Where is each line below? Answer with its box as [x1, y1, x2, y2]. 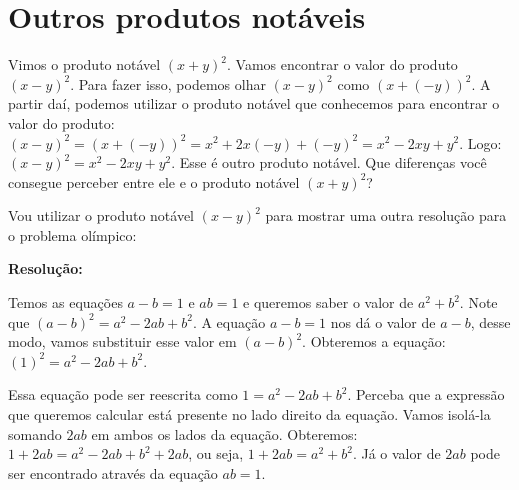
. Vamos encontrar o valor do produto [227, 54, 458, 75]
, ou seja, [188, 443, 244, 464]
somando [8, 423, 62, 444]
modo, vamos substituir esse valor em [8, 331, 237, 352]
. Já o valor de [352, 443, 441, 464]
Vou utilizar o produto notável [8, 205, 195, 226]
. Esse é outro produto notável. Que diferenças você [171, 152, 487, 173]
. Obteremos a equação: [302, 331, 446, 352]
